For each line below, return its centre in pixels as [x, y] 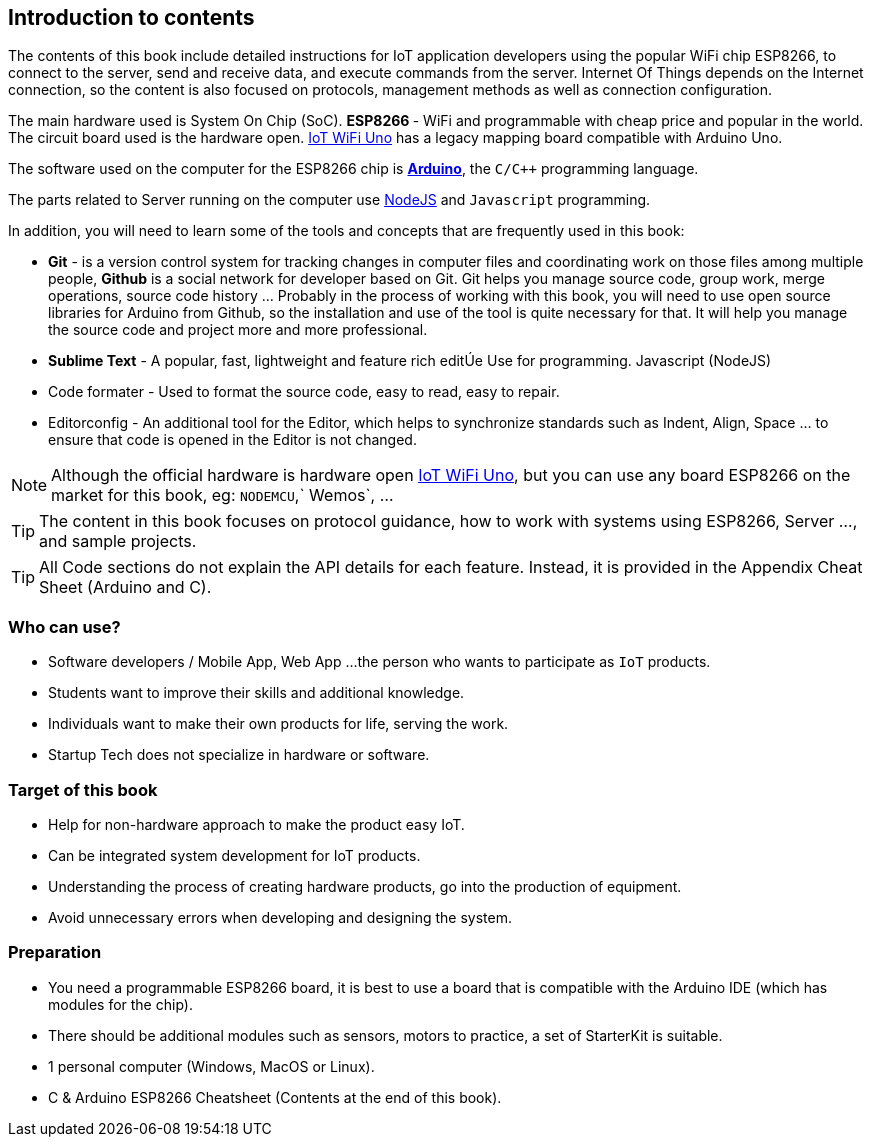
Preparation [55, 952]
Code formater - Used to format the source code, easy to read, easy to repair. [304, 392]
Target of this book [83, 789]
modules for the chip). [120, 1004]
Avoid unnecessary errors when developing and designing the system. [280, 917]
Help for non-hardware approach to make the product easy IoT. [256, 824]
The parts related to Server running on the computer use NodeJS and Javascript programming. [329, 200]
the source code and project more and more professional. [238, 330]
